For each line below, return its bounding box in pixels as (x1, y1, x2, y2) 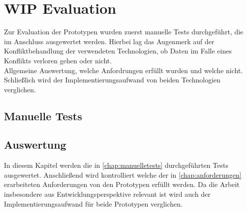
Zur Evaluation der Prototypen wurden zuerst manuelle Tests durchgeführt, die (4, 26, 244, 37)
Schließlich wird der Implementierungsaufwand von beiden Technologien (4, 75, 221, 85)
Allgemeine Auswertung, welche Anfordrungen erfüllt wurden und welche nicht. (4, 65, 243, 75)
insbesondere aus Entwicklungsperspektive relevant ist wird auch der (4, 189, 211, 199)
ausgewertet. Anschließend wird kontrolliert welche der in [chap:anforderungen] (4, 169, 242, 180)
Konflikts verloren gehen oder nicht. (4, 55, 112, 65)
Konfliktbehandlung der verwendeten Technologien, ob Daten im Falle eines (4, 46, 232, 56)
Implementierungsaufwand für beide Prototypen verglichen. (4, 198, 183, 209)
